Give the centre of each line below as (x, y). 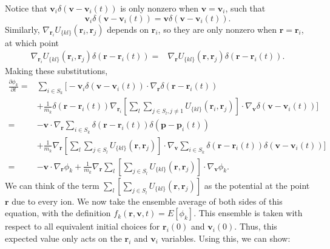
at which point (32, 42)
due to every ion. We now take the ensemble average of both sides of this (147, 201)
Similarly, (22, 29)
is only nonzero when (159, 8)
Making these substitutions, (56, 71)
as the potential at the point (257, 185)
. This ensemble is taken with (248, 213)
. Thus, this (256, 226)
